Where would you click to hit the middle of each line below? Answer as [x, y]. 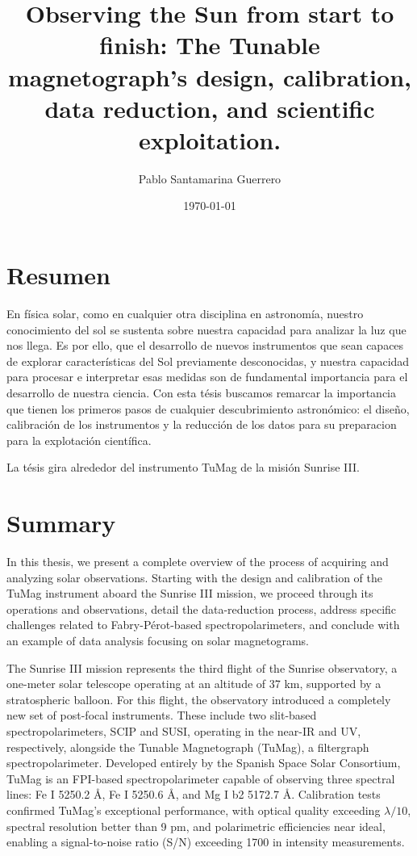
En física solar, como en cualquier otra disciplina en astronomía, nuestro [185, 313]
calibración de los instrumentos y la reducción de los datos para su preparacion [202, 424]
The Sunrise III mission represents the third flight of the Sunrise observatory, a [202, 667]
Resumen [58, 275]
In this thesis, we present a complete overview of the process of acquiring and [198, 562]
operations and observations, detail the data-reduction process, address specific [202, 608]
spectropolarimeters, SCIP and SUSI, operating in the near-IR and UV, [184, 731]
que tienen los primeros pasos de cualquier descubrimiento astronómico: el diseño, [208, 408]
